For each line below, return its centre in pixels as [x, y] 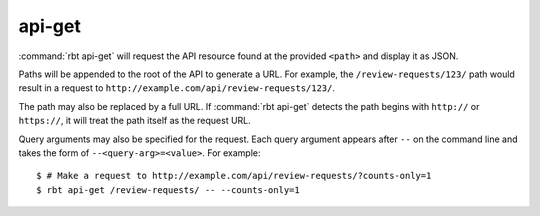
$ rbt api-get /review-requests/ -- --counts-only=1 [168, 189]
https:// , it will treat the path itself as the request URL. [135, 121]
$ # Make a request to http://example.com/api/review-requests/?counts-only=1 [234, 176]
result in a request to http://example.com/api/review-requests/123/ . [176, 88]
